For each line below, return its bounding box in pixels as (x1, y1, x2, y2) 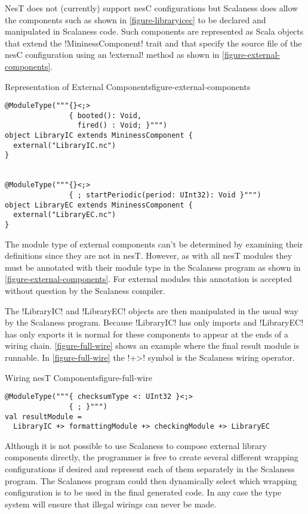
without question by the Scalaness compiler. (5, 284, 165, 297)
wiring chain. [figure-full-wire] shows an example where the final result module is (5, 339, 300, 352)
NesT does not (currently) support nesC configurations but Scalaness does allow (5, 2, 298, 14)
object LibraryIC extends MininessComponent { (5, 131, 193, 140)
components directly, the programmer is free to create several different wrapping (5, 451, 298, 463)
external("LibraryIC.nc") (13, 141, 116, 150)
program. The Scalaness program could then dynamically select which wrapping (5, 474, 297, 487)
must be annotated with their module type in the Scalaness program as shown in (5, 261, 301, 273)
